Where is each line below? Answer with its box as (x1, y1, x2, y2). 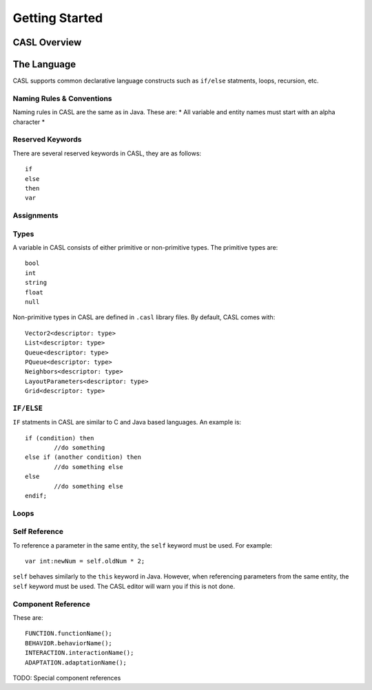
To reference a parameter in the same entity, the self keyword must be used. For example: (12, 541, 272, 550)
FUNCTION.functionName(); (25, 629, 113, 638)
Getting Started (12, 10, 103, 25)
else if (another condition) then (25, 453, 141, 461)
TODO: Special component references (12, 673, 121, 682)
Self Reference (12, 527, 64, 537)
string (25, 279, 48, 287)
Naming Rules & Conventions (12, 94, 113, 103)
